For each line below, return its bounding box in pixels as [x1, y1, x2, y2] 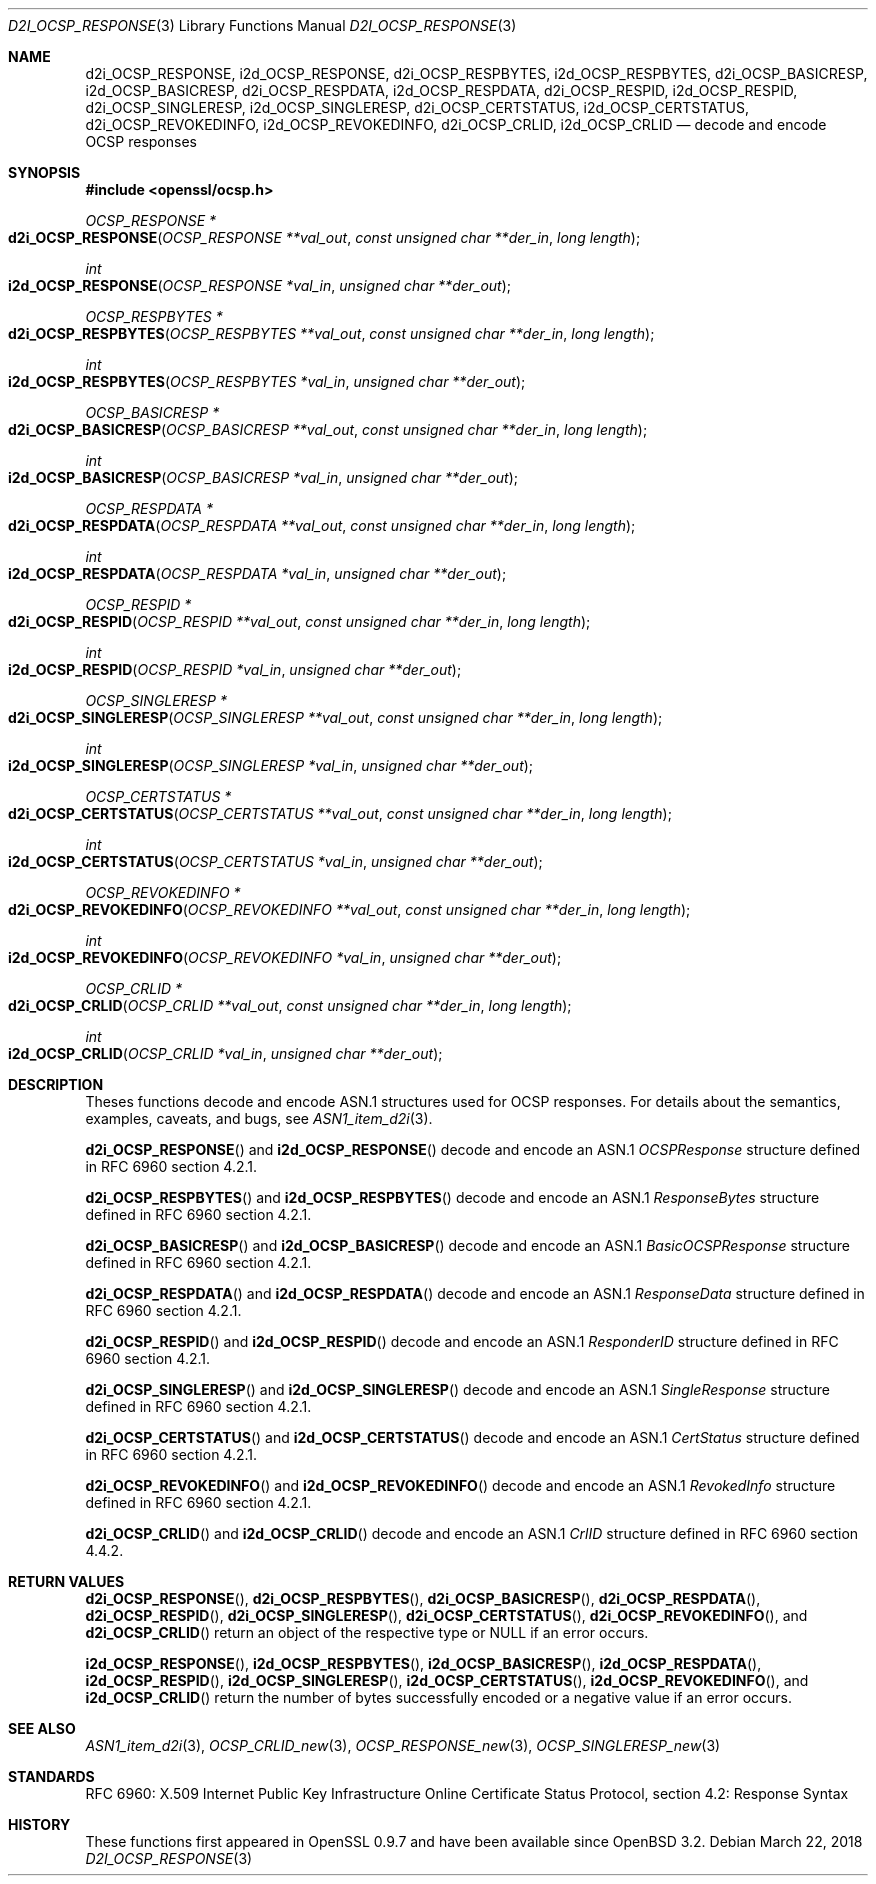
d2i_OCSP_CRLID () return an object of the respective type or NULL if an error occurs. [85, 1624, 649, 1641]
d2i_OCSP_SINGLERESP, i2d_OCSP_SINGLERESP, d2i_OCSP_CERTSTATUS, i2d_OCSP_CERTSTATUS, [85, 99, 749, 116]
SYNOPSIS [8, 164, 81, 181]
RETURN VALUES [8, 1573, 125, 1590]
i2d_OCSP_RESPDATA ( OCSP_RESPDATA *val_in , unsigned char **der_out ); [8, 565, 507, 582]
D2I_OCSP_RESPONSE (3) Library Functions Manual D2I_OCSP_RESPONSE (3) [8, 17, 517, 34]
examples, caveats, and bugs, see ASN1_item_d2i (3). [85, 1110, 433, 1127]
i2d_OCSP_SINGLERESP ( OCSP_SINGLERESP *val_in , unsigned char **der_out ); [8, 757, 534, 774]
